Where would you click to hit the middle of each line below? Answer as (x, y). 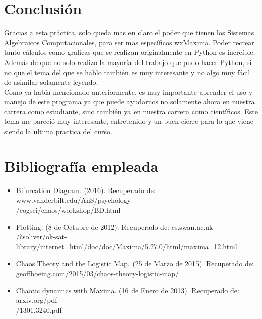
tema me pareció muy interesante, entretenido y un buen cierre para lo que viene (129, 121)
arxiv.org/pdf (37, 300)
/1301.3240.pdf (39, 310)
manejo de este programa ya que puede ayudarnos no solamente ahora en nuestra (129, 102)
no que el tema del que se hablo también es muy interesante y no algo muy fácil (127, 72)
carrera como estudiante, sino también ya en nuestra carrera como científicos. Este (131, 111)
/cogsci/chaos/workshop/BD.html (68, 209)
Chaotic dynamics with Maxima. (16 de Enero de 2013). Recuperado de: (127, 290)
